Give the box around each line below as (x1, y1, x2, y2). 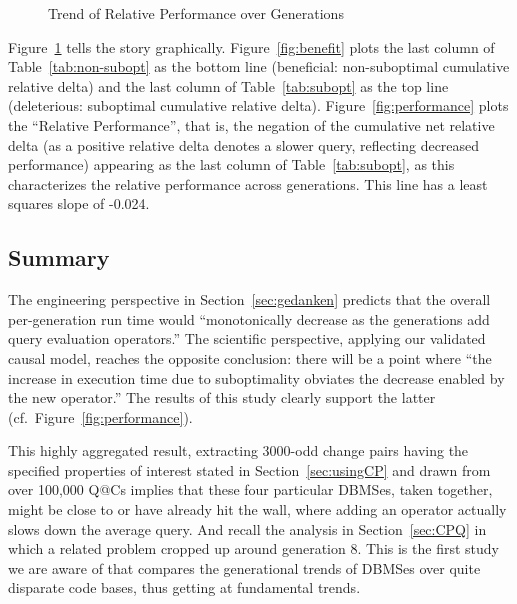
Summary (8, 242, 110, 273)
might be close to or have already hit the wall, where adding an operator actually (8, 499, 507, 520)
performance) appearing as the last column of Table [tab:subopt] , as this (8, 154, 455, 175)
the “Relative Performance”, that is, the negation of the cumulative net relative (8, 114, 495, 135)
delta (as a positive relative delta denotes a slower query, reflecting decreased (8, 134, 480, 155)
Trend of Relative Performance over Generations (48, 3, 344, 23)
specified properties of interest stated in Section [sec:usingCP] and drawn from (8, 459, 491, 480)
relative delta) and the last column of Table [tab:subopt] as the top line (8, 75, 449, 96)
